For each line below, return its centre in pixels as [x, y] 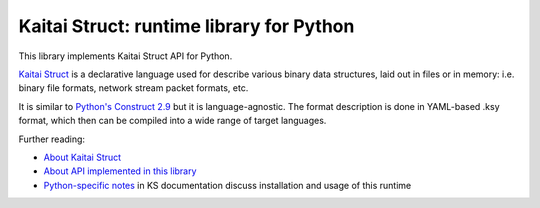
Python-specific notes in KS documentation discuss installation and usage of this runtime [227, 185]
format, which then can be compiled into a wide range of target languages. [172, 121]
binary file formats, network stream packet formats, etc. [133, 88]
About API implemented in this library [120, 171]
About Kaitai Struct [82, 157]
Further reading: [51, 139]
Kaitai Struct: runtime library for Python [186, 26]
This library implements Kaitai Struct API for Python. [125, 56]
